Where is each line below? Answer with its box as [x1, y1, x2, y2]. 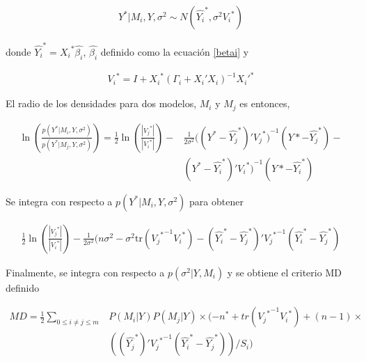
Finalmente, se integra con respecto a [6, 265, 165, 279]
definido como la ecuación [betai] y [100, 44, 249, 58]
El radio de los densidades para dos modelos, [6, 96, 197, 111]
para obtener [189, 194, 244, 208]
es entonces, [239, 96, 290, 111]
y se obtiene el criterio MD [227, 265, 342, 279]
